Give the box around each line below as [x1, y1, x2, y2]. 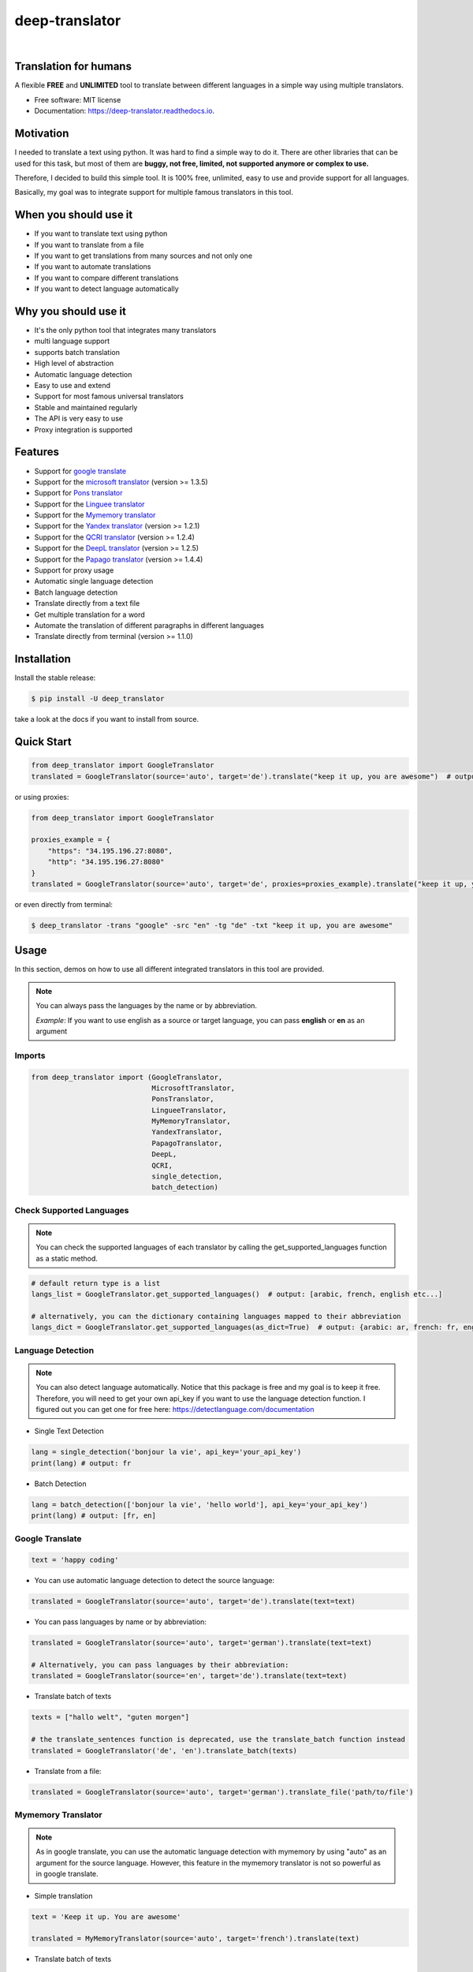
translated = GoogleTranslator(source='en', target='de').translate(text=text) [31, 1671, 348, 1680]
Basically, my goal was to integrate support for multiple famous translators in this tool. [14, 188, 293, 197]
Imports [14, 1050, 46, 1061]
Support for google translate [34, 466, 126, 476]
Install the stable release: [14, 673, 96, 682]
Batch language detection [34, 588, 118, 597]
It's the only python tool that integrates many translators [34, 326, 217, 335]
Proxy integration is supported [34, 424, 133, 434]
